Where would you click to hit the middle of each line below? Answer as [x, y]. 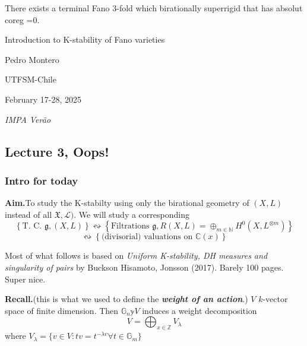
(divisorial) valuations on [147, 237]
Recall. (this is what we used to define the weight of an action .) [126, 299]
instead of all [29, 214]
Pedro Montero [32, 59]
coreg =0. [22, 19]
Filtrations [130, 226]
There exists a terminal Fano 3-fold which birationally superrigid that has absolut [154, 8]
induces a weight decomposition [200, 310]
